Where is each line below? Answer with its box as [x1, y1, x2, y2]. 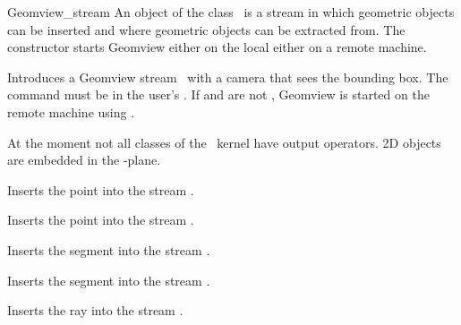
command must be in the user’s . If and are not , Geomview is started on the [7, 85, 430, 104]
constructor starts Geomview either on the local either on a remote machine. [7, 38, 427, 56]
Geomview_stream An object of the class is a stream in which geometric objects [7, 3, 455, 21]
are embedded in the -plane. [7, 150, 161, 169]
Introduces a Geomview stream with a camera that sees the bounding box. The [7, 67, 448, 86]
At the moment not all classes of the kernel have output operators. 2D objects [7, 133, 441, 151]
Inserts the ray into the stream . [7, 301, 184, 320]
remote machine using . [7, 102, 135, 121]
